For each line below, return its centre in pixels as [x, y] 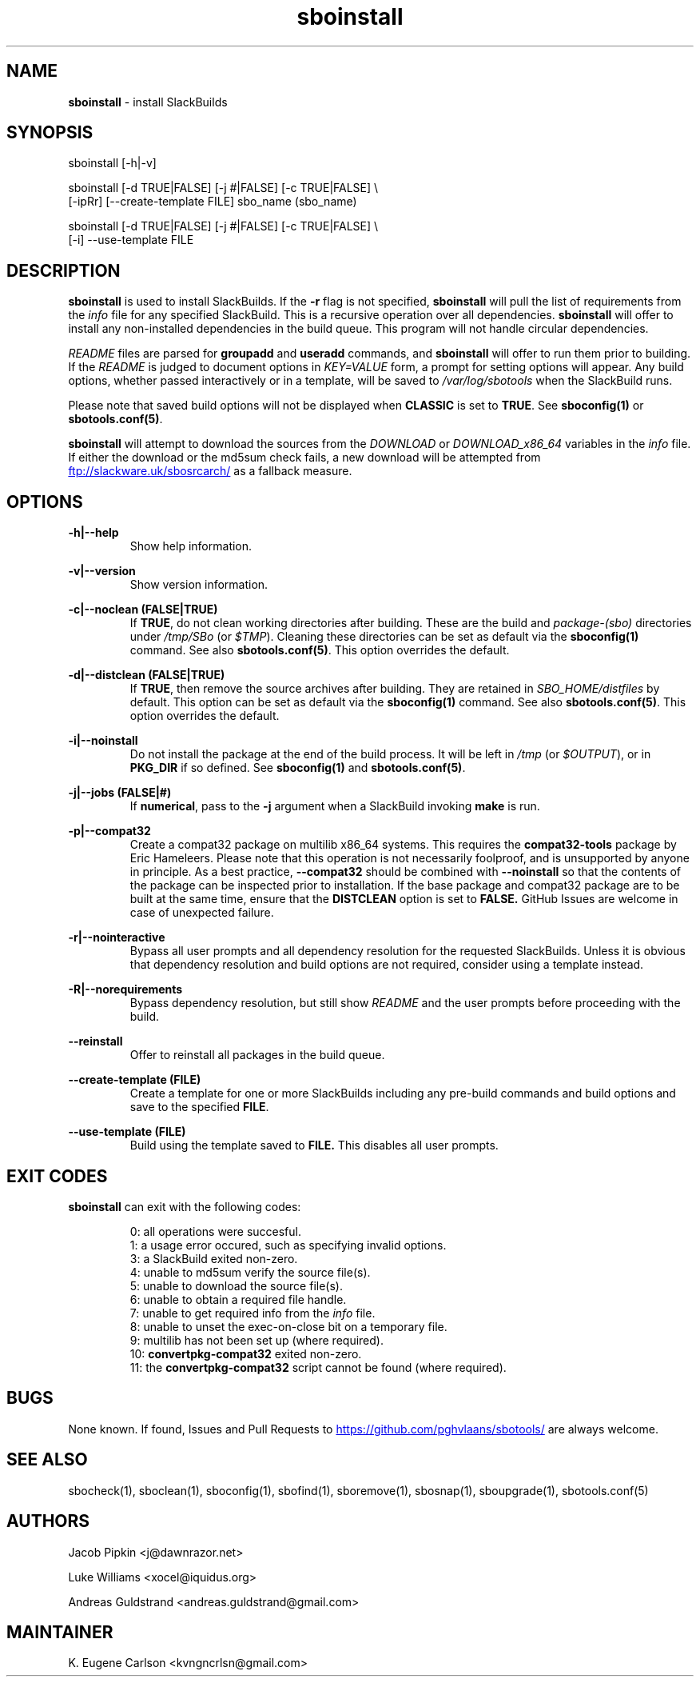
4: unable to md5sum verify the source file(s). [250, 1272]
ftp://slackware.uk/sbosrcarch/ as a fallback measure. [210, 471]
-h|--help [93, 533]
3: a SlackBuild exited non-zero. [214, 1258]
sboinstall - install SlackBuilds [148, 102]
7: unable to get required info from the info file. [253, 1313]
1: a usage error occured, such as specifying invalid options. [288, 1245]
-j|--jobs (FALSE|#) [120, 793]
